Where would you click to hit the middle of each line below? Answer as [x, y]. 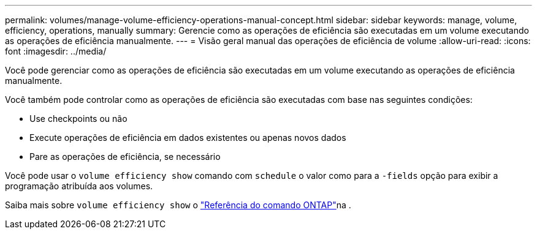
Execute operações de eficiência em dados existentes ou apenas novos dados [188, 138]
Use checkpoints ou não [78, 119]
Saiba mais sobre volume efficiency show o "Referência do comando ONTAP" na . [178, 205]
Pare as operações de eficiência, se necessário [125, 157]
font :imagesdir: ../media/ [56, 51]
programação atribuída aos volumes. [79, 186]
